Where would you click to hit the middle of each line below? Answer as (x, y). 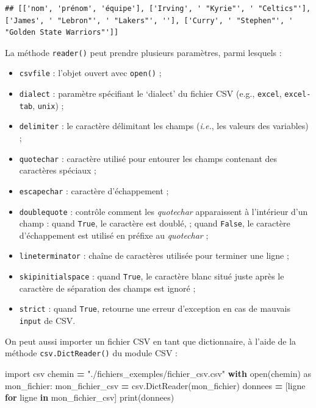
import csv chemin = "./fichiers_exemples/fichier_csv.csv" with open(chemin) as (158, 373)
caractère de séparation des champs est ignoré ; (107, 288)
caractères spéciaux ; (58, 170)
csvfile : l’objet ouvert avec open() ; (90, 73)
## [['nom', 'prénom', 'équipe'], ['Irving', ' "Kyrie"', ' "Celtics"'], (158, 9)
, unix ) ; (48, 105)
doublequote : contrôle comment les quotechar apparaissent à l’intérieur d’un (163, 211)
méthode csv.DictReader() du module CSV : (91, 353)
